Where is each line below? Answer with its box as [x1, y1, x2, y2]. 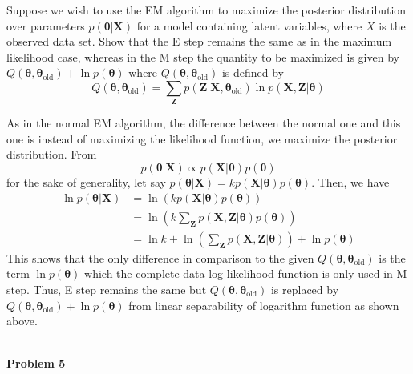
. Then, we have [311, 174, 390, 191]
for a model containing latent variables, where [136, 17, 362, 34]
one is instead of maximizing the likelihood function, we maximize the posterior [6, 130, 398, 147]
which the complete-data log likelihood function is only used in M [84, 265, 407, 282]
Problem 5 [6, 355, 66, 372]
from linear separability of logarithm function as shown [128, 296, 399, 313]
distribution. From [6, 146, 97, 163]
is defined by [221, 64, 285, 81]
